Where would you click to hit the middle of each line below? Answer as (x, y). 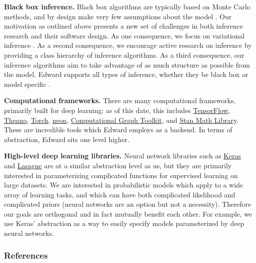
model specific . (27, 84)
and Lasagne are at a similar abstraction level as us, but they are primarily (118, 165)
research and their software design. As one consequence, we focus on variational (124, 35)
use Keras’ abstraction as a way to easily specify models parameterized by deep (124, 223)
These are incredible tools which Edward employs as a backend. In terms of (118, 130)
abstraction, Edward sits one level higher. (67, 139)
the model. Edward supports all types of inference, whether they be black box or (126, 74)
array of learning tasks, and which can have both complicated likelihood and (120, 194)
